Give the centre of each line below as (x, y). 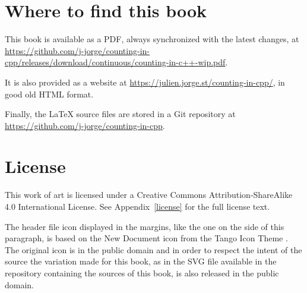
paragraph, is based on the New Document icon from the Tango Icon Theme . (146, 238)
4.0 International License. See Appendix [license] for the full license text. (137, 206)
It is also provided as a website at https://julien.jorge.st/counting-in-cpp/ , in (145, 82)
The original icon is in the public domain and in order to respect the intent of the (153, 249)
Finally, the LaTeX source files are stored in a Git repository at (120, 114)
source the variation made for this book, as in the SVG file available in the (141, 261)
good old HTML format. (49, 94)
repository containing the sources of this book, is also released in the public (142, 272)
